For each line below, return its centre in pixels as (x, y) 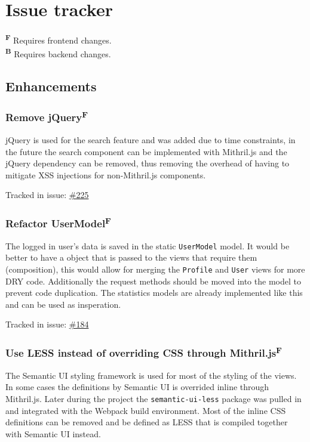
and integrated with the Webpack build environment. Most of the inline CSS (146, 410)
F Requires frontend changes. (59, 39)
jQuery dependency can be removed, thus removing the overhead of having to (148, 163)
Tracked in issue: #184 (47, 324)
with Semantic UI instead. (53, 433)
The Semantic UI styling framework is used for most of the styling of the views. (151, 375)
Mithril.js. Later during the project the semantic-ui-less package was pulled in (154, 398)
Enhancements (51, 86)
